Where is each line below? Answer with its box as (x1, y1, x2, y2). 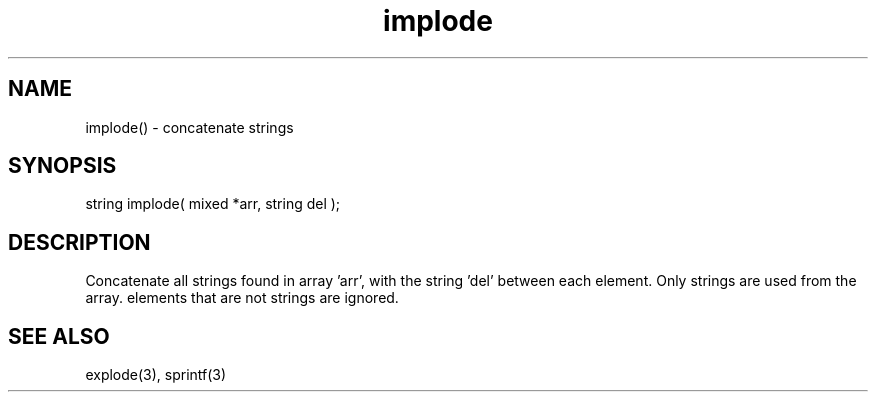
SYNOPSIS (8, 153, 117, 179)
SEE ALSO (8, 323, 110, 349)
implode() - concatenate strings (85, 118, 294, 136)
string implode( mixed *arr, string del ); (85, 195, 341, 213)
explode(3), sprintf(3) (85, 366, 227, 384)
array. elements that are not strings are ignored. (85, 289, 399, 307)
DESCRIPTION (8, 229, 151, 255)
